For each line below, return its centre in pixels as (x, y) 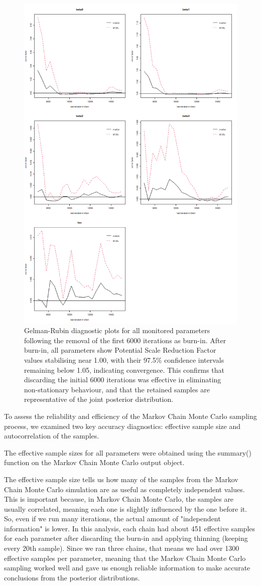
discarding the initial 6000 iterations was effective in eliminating (123, 380)
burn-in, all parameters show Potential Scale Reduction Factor (120, 350)
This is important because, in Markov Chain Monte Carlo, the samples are (119, 499)
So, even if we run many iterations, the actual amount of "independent (112, 519)
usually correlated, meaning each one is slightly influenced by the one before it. (126, 508)
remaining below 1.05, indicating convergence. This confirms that (124, 370)
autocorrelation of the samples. (52, 436)
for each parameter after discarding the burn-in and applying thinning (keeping (126, 538)
